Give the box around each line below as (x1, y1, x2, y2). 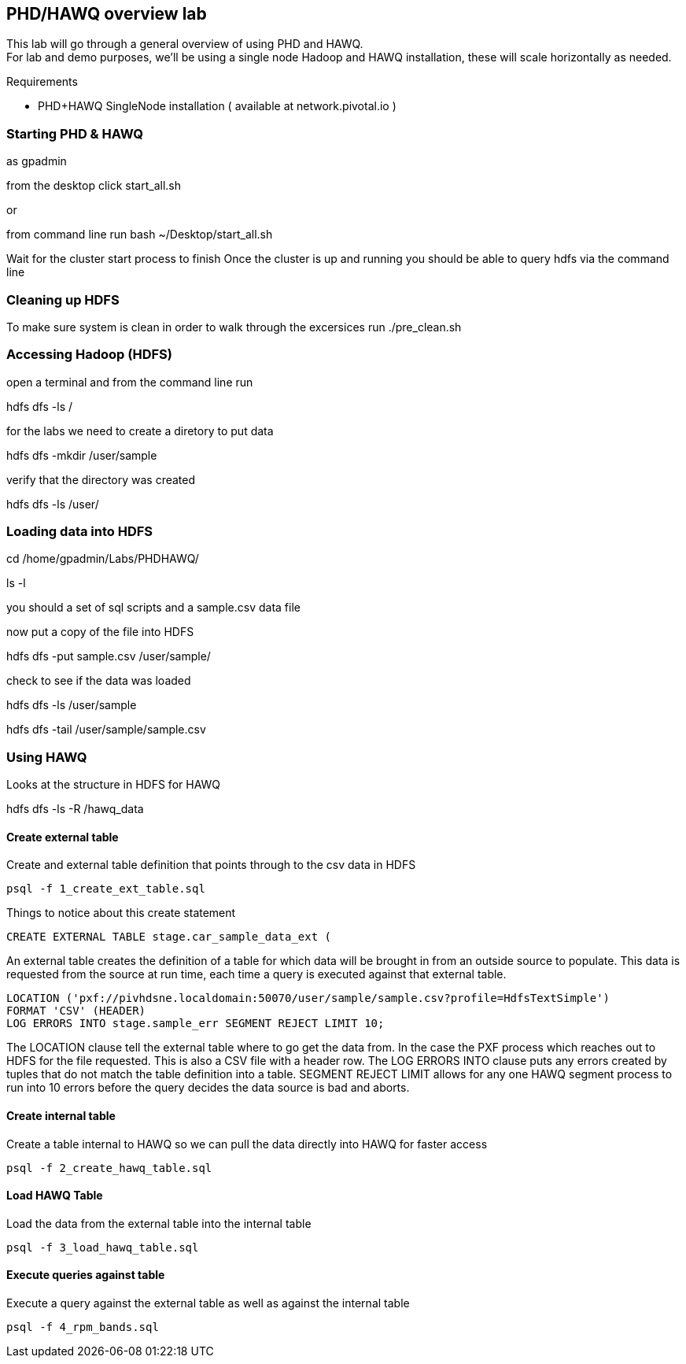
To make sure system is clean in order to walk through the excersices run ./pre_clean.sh (6, 320, 462, 334)
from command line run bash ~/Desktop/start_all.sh (6, 227, 273, 242)
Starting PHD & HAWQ (6, 125, 144, 142)
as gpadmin (6, 154, 67, 168)
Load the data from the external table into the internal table (6, 1216, 312, 1230)
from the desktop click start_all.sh (6, 179, 182, 193)
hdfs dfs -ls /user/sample (6, 698, 137, 712)
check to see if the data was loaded (6, 674, 191, 688)
